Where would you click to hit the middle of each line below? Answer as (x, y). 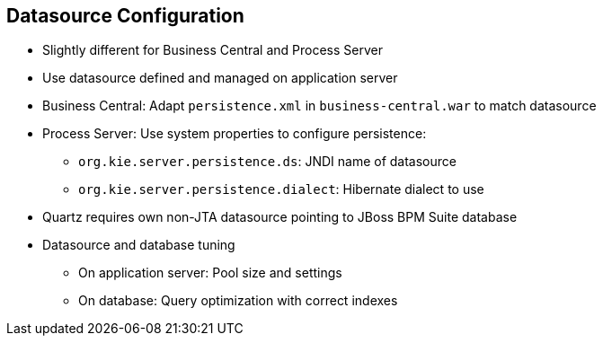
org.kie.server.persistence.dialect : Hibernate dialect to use (281, 189)
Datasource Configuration (125, 16)
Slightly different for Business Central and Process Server (213, 50)
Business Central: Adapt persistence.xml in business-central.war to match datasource (319, 106)
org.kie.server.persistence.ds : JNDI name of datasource (267, 162)
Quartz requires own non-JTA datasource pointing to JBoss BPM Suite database (280, 217)
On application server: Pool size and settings (210, 273)
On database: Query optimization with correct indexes (238, 301)
